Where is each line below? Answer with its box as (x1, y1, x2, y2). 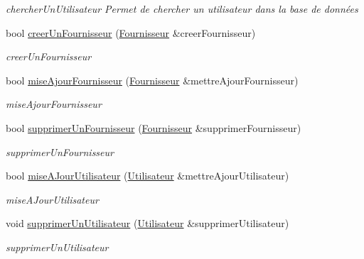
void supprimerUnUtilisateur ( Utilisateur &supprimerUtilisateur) (6, 216, 289, 231)
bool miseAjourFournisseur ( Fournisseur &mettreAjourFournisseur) (6, 72, 299, 87)
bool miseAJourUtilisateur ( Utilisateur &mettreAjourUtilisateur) (6, 168, 289, 183)
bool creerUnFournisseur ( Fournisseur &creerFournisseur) (6, 25, 256, 40)
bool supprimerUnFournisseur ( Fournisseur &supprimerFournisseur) (6, 120, 301, 135)
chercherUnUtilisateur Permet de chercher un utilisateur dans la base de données (6, 1, 358, 16)
